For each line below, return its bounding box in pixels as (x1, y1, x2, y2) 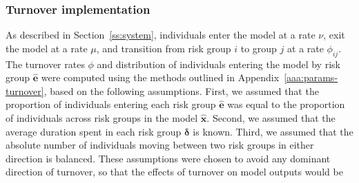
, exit (323, 28, 345, 42)
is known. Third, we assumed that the (193, 124, 353, 138)
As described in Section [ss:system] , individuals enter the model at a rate (6, 28, 316, 42)
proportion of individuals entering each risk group (6, 97, 216, 111)
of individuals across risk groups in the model (6, 110, 198, 125)
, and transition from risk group (96, 41, 231, 55)
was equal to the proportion (227, 97, 345, 111)
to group (240, 41, 277, 55)
